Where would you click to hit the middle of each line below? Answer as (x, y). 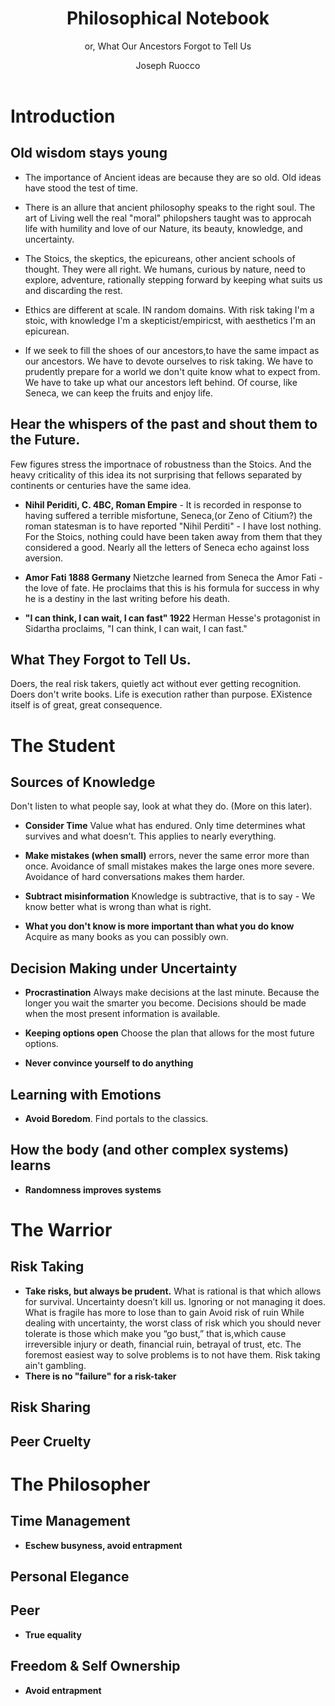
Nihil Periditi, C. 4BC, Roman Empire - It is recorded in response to (163, 504)
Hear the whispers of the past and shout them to (164, 424)
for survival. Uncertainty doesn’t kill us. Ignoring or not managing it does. (175, 1301)
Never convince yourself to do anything (109, 1063)
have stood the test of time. (81, 188)
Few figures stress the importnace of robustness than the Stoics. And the (161, 464)
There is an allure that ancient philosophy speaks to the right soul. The (170, 207)
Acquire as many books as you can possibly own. (126, 937)
